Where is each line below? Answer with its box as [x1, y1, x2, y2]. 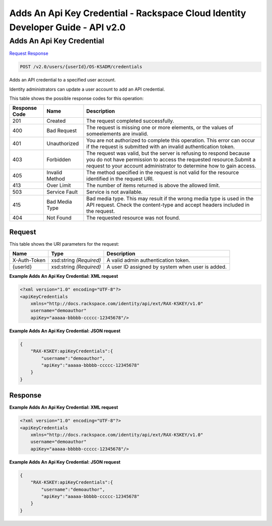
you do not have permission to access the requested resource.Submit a [86, 156, 256, 163]
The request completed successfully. [86, 117, 174, 124]
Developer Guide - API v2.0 [9, 22, 126, 33]
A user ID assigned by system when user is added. [106, 263, 227, 270]
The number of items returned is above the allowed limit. [86, 182, 220, 189]
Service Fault [46, 189, 78, 196]
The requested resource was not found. [86, 214, 181, 221]
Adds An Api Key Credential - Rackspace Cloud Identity [9, 8, 246, 19]
